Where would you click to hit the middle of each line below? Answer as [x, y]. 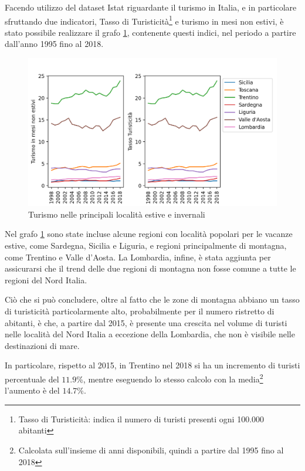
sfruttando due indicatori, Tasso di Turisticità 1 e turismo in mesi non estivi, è [144, 20]
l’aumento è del [32, 390]
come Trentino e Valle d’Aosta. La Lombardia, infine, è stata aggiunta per [138, 257]
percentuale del [32, 379]
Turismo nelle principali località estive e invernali [117, 214]
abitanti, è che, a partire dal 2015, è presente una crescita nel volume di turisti [146, 322]
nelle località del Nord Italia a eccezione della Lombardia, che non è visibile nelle [150, 334]
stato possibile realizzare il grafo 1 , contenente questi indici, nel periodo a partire [150, 32]
